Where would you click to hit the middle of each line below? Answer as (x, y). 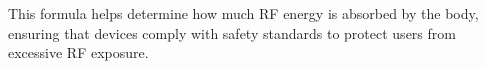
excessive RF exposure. (78, 52)
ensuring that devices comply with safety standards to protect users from (232, 32)
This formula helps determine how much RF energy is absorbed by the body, (243, 13)
